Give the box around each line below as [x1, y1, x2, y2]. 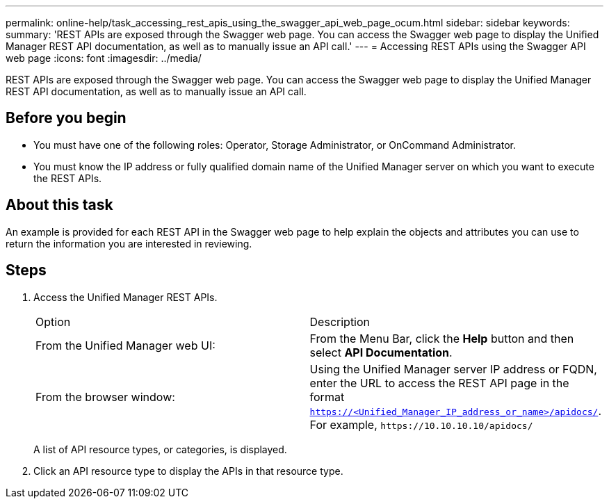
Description [309, 314, 371, 329]
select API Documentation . [309, 345, 453, 359]
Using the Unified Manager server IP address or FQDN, [309, 361, 597, 376]
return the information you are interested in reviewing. [6, 237, 252, 250]
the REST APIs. [33, 172, 102, 184]
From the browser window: [35, 389, 175, 404]
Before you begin [6, 109, 127, 127]
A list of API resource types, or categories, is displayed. [33, 443, 287, 455]
